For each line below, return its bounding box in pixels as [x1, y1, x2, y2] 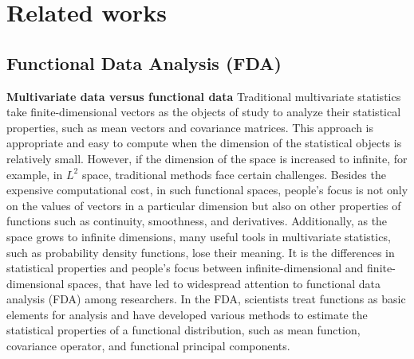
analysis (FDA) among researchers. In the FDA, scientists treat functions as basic [6, 291, 406, 307]
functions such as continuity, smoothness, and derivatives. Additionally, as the [6, 213, 388, 229]
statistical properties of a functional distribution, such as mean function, [6, 322, 361, 338]
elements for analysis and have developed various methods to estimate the [6, 306, 368, 322]
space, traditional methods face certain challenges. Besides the [81, 166, 386, 182]
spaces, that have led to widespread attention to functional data [68, 275, 380, 291]
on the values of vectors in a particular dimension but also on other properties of [6, 197, 401, 213]
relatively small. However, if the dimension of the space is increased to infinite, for [6, 150, 408, 166]
